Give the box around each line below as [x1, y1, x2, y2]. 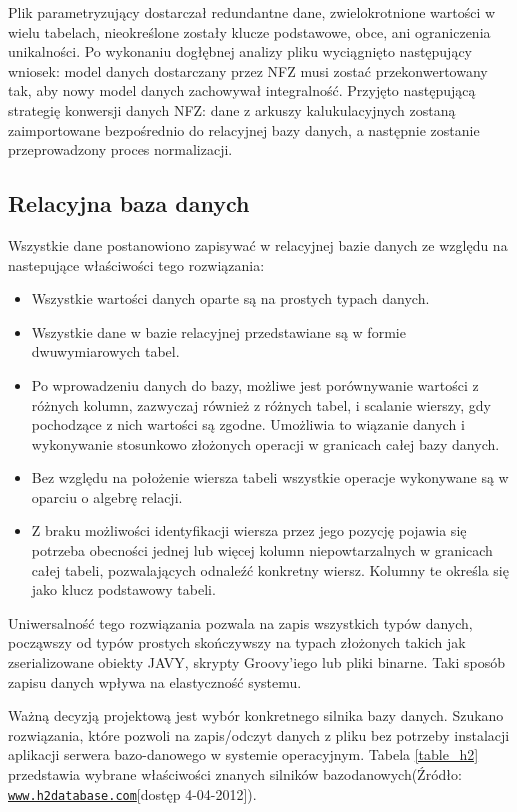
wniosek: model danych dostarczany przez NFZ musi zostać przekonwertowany [8, 60, 488, 81]
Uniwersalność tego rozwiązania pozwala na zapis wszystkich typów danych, [8, 612, 473, 633]
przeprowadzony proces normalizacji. [8, 139, 233, 160]
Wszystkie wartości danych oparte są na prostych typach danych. [31, 288, 430, 309]
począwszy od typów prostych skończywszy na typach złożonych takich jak [8, 632, 466, 653]
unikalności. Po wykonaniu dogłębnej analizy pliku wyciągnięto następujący [8, 41, 473, 62]
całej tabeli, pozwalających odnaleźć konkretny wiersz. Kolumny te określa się [31, 559, 509, 580]
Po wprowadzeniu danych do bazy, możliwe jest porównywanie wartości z [31, 374, 479, 395]
